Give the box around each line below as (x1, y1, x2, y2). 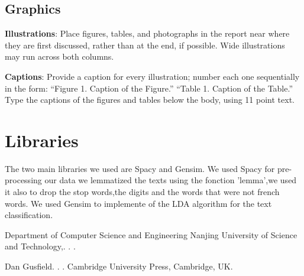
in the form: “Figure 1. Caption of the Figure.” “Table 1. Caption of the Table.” (5, 82, 293, 94)
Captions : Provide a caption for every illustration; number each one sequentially (5, 70, 300, 82)
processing (5, 174, 42, 186)
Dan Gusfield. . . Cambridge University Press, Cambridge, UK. (5, 260, 233, 272)
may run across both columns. (5, 50, 114, 63)
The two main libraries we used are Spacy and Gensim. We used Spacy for (5, 162, 275, 174)
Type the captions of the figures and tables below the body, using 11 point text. (5, 93, 295, 106)
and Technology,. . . (5, 240, 76, 252)
